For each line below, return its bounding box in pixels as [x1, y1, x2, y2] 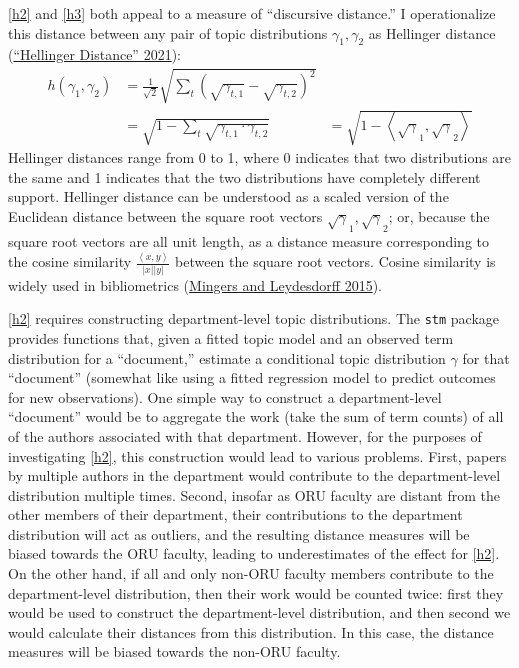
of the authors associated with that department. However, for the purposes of [8, 425, 482, 446]
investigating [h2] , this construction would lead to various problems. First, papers [8, 445, 507, 466]
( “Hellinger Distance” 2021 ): [8, 44, 181, 65]
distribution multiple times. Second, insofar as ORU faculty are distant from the [8, 484, 500, 505]
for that [462, 347, 510, 368]
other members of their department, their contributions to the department [8, 504, 463, 525]
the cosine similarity [8, 251, 132, 272]
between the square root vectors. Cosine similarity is [175, 251, 496, 272]
